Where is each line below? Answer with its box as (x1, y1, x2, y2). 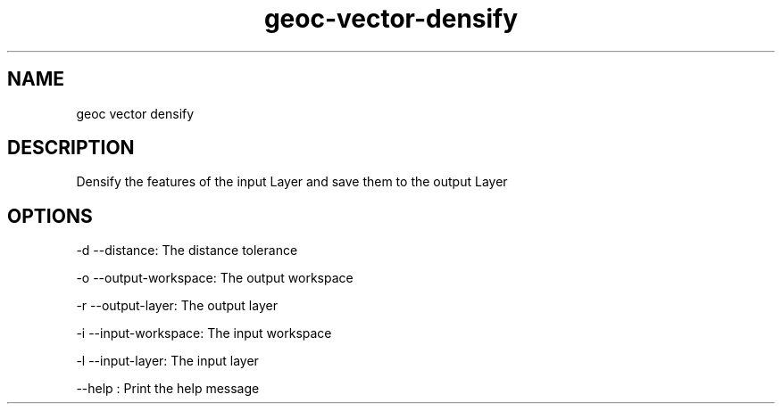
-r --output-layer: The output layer (76, 298, 278, 314)
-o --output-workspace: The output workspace (76, 270, 354, 286)
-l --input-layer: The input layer (76, 353, 259, 369)
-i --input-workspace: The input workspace (76, 325, 332, 341)
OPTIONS (7, 204, 93, 227)
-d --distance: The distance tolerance (76, 242, 298, 259)
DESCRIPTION (7, 136, 135, 160)
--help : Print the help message (76, 381, 260, 397)
